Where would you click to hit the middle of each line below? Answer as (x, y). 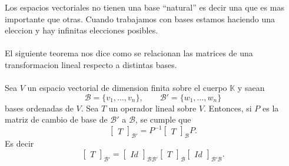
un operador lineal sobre (152, 108)
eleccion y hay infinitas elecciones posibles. (82, 30)
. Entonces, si (228, 108)
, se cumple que (163, 119)
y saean (251, 88)
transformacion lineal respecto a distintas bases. (91, 64)
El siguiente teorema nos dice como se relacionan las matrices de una (129, 53)
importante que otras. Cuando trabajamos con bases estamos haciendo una (140, 18)
